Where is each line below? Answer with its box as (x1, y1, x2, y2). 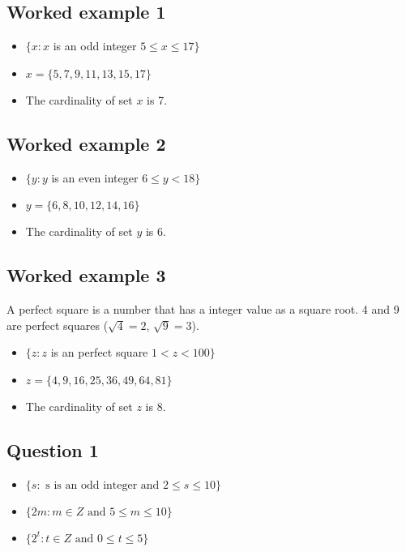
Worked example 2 (6, 131, 166, 156)
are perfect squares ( (6, 316, 109, 333)
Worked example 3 (6, 263, 166, 288)
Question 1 (6, 437, 99, 462)
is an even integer (51, 169, 139, 186)
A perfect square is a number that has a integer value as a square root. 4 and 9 (6, 300, 400, 317)
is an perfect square (50, 344, 148, 361)
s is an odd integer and (45, 479, 160, 491)
